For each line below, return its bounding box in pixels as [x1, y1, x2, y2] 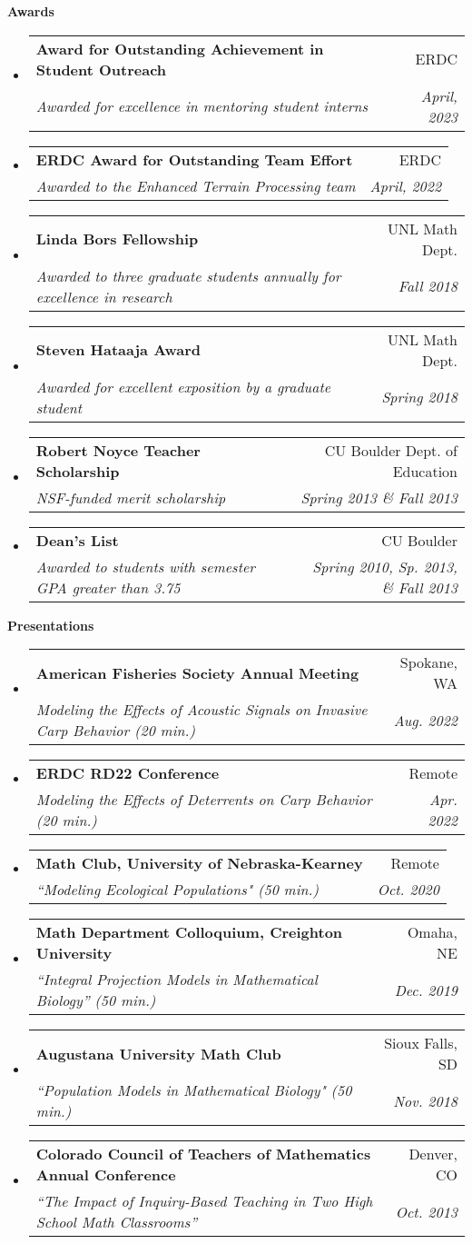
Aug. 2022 [393, 709, 457, 731]
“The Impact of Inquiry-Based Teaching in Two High [35, 1190, 373, 1212]
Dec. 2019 [394, 979, 457, 1000]
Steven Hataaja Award [35, 339, 202, 361]
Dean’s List [35, 529, 119, 551]
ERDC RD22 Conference [35, 762, 220, 784]
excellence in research [35, 285, 172, 307]
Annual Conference [35, 1164, 176, 1186]
